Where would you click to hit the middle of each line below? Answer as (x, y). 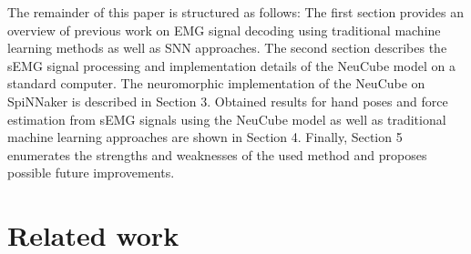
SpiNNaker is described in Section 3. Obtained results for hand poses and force (228, 101)
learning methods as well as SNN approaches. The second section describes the (227, 48)
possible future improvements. (91, 173)
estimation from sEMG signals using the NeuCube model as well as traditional (227, 119)
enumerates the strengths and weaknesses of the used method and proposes (217, 154)
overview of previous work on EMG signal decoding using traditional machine (224, 30)
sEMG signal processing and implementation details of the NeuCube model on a (231, 65)
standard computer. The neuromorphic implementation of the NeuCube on (216, 83)
